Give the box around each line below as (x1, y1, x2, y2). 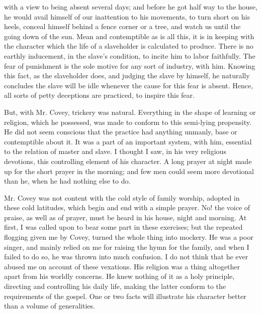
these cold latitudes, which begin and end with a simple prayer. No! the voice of (4, 202, 250, 213)
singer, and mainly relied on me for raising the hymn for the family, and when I (4, 241, 249, 252)
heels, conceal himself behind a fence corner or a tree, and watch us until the (4, 21, 241, 32)
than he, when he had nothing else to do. (4, 176, 131, 186)
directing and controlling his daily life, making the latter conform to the (4, 281, 226, 291)
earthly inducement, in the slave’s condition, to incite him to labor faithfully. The (4, 50, 255, 61)
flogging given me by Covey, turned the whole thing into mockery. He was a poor (4, 232, 253, 242)
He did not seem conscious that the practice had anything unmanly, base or (4, 126, 237, 137)
